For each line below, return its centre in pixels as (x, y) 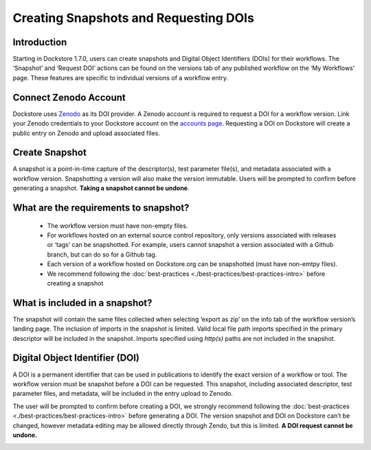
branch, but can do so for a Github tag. (102, 254)
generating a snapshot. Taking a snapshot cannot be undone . (101, 188)
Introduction (40, 42)
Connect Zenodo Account (69, 97)
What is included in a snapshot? (82, 303)
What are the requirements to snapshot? (101, 208)
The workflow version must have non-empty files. (117, 226)
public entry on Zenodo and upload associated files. (87, 133)
